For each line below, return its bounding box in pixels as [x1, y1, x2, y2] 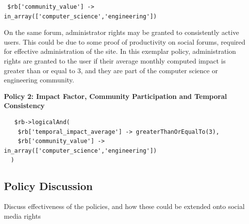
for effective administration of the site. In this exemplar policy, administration [4, 46, 236, 56]
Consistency [4, 100, 45, 111]
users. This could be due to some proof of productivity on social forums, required [4, 36, 246, 47]
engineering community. [4, 75, 74, 85]
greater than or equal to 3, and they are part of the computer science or [4, 65, 218, 75]
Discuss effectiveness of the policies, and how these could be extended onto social [4, 201, 245, 211]
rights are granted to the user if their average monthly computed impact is [4, 55, 226, 65]
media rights [4, 210, 41, 221]
